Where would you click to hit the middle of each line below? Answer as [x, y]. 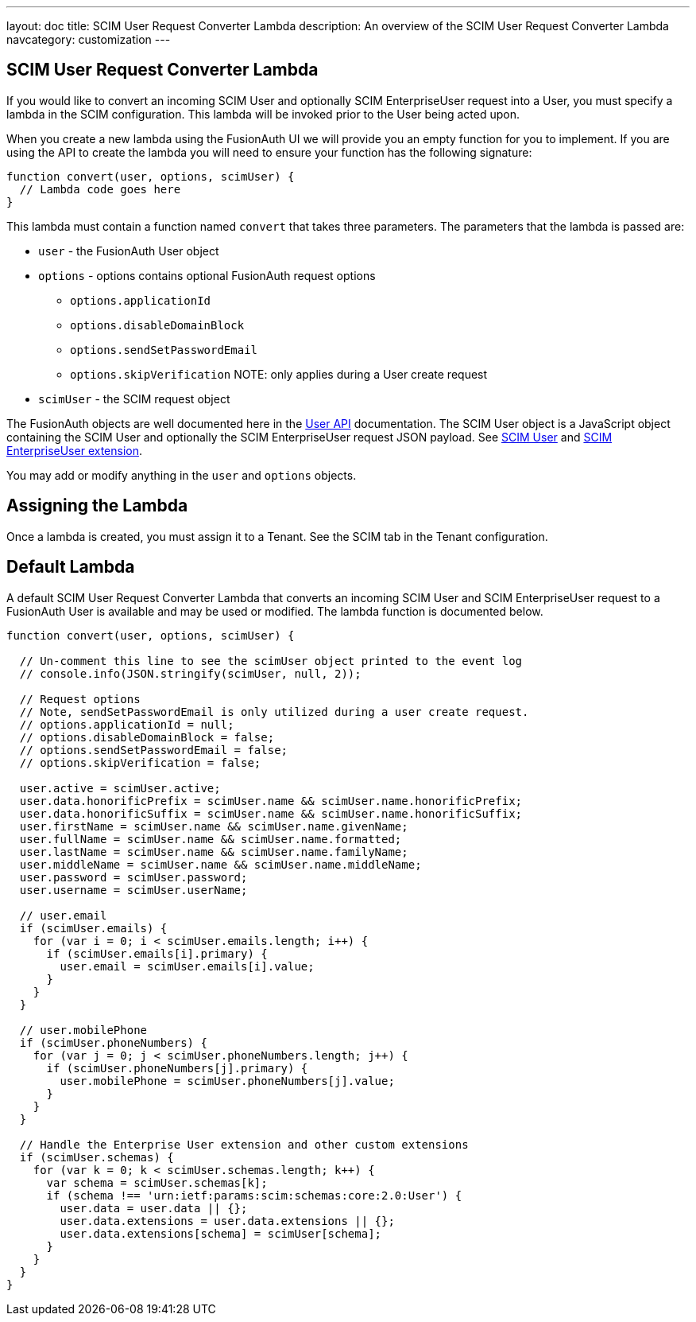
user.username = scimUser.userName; [133, 890]
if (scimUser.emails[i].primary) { [157, 953]
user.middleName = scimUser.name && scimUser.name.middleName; [220, 864]
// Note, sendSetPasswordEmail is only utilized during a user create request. [274, 712]
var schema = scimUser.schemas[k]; [157, 1182]
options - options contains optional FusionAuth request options [207, 275]
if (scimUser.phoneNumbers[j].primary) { [177, 1068]
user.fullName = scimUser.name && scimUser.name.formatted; [211, 839]
